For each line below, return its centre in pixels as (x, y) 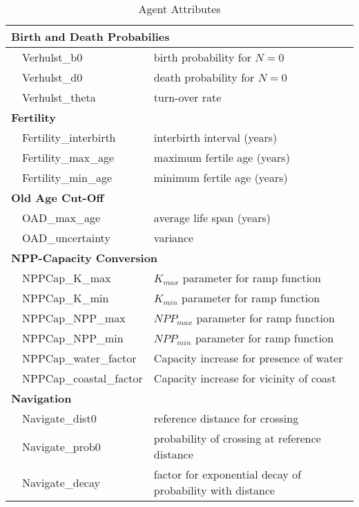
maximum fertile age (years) (222, 157)
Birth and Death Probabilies (90, 36)
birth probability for (202, 57)
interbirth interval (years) (215, 137)
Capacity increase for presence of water (248, 358)
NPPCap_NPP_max (74, 318)
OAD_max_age (61, 218)
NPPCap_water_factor (79, 358)
